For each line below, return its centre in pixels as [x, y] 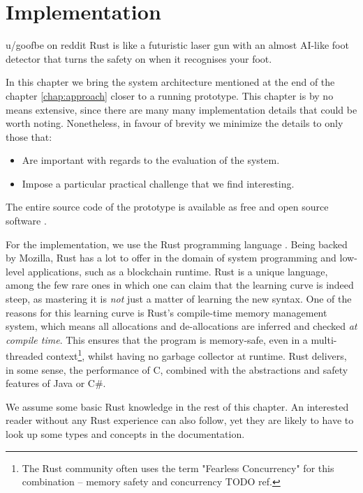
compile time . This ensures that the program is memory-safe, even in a [157, 339]
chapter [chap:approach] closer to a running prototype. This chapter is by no [170, 95]
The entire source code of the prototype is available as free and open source [167, 207]
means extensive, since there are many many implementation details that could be [181, 109]
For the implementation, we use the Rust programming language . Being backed [177, 244]
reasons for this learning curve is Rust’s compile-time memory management [166, 312]
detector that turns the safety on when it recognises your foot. [139, 58]
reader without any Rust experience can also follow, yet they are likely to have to [180, 420]
